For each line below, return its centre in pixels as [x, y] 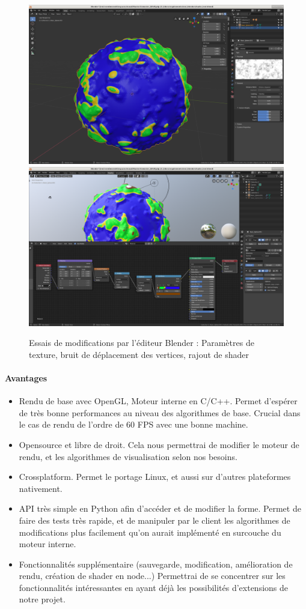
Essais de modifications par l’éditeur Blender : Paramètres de [142, 343]
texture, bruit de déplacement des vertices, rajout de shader [139, 354]
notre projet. [42, 599]
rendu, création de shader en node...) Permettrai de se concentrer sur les [152, 576]
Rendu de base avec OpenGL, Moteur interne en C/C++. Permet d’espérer [158, 401]
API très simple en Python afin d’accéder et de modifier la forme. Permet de [160, 508]
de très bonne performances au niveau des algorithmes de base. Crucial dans [160, 412]
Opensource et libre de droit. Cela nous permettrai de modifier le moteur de [159, 444]
